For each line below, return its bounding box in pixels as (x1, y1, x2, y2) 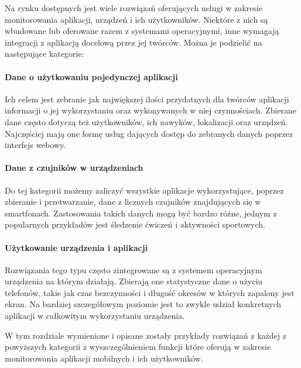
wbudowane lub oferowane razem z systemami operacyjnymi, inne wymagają (5, 25, 279, 37)
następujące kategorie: (5, 47, 84, 60)
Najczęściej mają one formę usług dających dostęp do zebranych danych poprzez (5, 127, 293, 139)
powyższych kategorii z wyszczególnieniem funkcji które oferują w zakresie (5, 341, 271, 353)
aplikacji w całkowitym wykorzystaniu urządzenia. (5, 309, 185, 322)
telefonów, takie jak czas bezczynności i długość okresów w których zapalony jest (5, 286, 295, 298)
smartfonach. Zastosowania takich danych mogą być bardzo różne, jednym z (5, 207, 277, 219)
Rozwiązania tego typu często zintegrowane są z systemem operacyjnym (5, 263, 262, 276)
